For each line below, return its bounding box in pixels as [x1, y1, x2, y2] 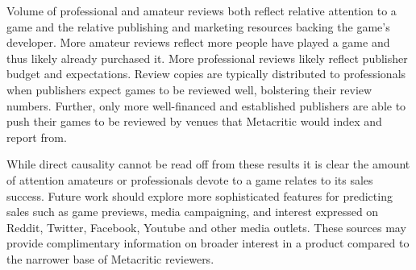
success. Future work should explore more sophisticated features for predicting [6, 187, 393, 204]
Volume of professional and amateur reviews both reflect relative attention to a [6, 2, 397, 19]
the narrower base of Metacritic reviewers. [6, 250, 214, 267]
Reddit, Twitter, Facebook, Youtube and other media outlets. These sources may [6, 218, 406, 235]
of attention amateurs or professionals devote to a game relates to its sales [6, 171, 373, 188]
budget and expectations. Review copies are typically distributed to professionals [6, 65, 406, 82]
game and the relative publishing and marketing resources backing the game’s [6, 18, 390, 35]
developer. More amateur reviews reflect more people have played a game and [6, 34, 390, 51]
